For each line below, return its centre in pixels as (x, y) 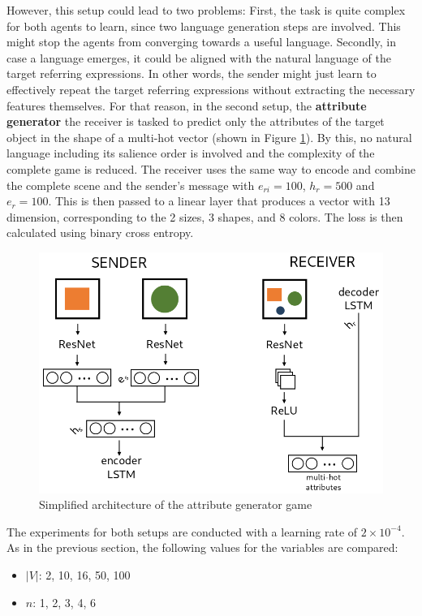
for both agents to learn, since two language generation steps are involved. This (204, 26)
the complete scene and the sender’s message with (131, 185)
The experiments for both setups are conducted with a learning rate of (182, 531)
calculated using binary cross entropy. (100, 233)
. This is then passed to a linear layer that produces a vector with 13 (219, 201)
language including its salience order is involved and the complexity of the (191, 153)
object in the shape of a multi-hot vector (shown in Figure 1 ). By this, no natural (209, 137)
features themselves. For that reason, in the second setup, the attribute (187, 105)
